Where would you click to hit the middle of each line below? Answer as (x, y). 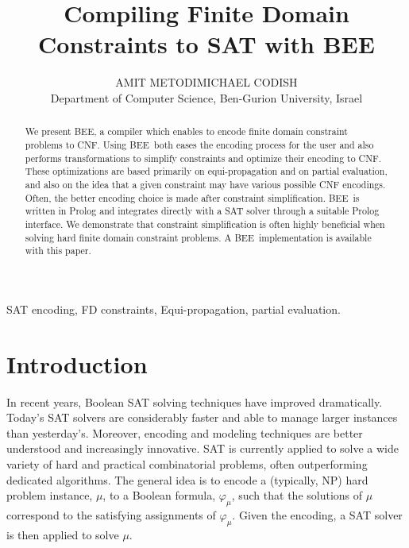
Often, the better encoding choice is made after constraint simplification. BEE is (192, 197)
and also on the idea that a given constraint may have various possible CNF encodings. (205, 184)
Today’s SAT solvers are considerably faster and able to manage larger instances (202, 417)
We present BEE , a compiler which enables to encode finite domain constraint (186, 131)
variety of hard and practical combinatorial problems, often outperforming (187, 463)
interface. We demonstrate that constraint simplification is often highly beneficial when (205, 224)
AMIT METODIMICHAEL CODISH (206, 82)
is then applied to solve (63, 534)
